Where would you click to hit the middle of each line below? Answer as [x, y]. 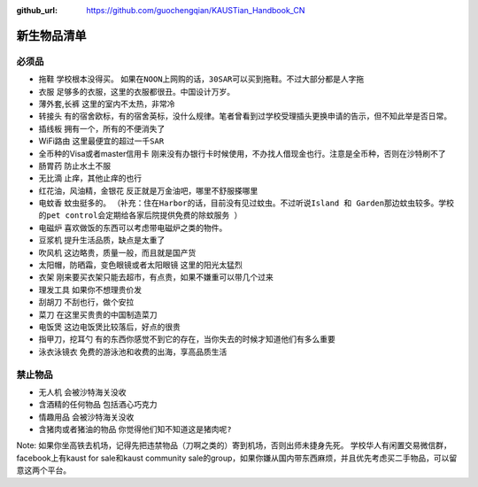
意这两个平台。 [43, 470]
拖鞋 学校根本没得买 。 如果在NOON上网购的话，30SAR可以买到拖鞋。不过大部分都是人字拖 [201, 79]
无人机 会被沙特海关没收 [82, 392]
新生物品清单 [51, 35]
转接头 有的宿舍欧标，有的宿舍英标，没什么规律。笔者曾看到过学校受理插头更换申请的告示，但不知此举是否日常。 [245, 116]
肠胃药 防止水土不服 [74, 166]
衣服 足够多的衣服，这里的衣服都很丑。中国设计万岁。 [136, 91]
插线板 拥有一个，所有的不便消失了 [102, 128]
